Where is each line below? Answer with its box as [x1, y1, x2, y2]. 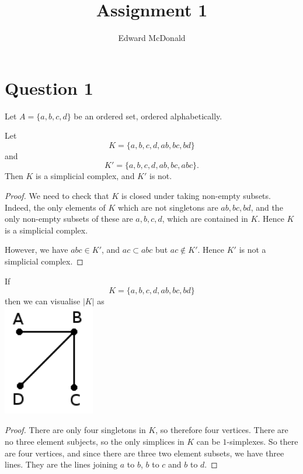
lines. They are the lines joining [5, 458, 118, 470]
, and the [250, 201, 283, 213]
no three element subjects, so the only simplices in [5, 435, 184, 447]
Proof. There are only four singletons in [5, 424, 146, 436]
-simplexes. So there [227, 435, 298, 447]
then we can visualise [5, 295, 81, 307]
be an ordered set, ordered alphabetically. [74, 109, 222, 122]
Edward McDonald [118, 32, 186, 44]
